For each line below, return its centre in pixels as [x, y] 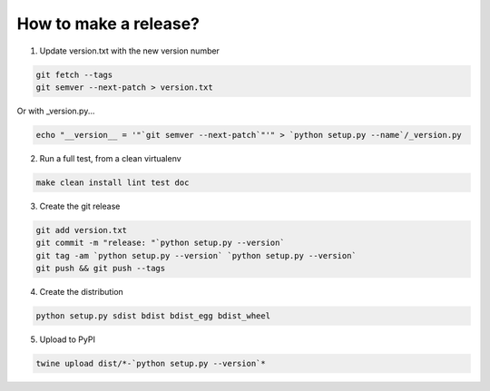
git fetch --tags [74, 74]
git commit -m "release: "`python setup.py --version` [160, 243]
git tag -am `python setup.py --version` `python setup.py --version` [196, 255]
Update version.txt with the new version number [129, 51]
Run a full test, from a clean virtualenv [110, 158]
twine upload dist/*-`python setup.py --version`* [151, 363]
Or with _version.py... [56, 111]
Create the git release [80, 206]
